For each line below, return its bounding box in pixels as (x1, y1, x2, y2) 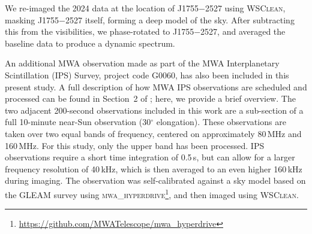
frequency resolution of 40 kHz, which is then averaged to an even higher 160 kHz (5, 162, 302, 175)
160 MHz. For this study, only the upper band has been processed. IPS (5, 139, 265, 151)
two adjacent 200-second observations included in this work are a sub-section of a (5, 104, 304, 116)
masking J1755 (5, 13, 59, 26)
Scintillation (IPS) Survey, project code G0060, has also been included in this (5, 68, 289, 81)
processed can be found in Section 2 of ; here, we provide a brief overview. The (5, 92, 296, 105)
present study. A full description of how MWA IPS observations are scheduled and (5, 80, 307, 93)
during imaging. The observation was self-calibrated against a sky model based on (5, 174, 306, 187)
